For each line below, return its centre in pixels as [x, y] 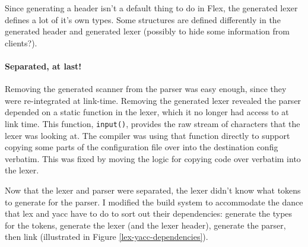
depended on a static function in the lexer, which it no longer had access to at [147, 112]
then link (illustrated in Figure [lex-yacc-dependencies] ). [107, 237]
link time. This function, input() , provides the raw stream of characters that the [153, 123]
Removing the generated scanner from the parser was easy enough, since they [146, 89]
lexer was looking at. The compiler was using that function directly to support [147, 135]
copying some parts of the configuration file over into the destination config [142, 147]
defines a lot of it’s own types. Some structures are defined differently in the [143, 19]
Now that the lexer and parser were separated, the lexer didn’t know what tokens [153, 190]
